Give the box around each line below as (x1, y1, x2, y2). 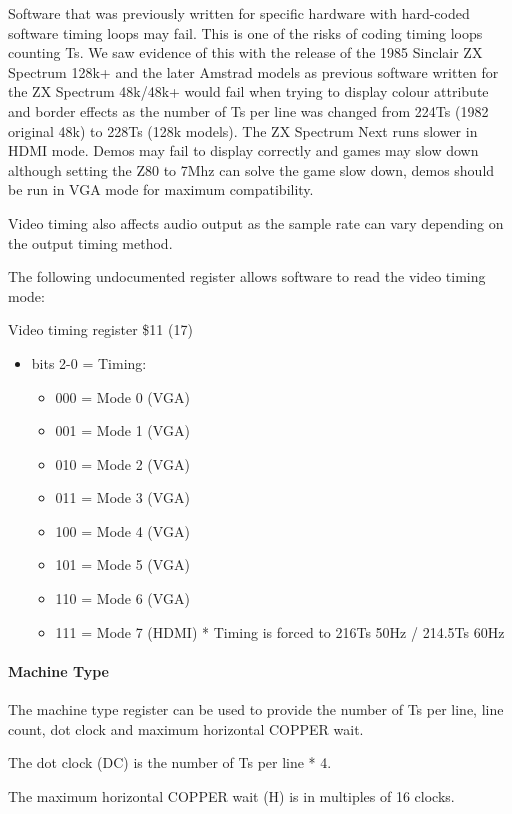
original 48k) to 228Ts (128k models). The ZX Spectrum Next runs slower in (8, 120, 478, 141)
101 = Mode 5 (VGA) (55, 554, 190, 575)
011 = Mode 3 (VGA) (55, 487, 190, 508)
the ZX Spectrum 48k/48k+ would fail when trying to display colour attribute (8, 81, 489, 102)
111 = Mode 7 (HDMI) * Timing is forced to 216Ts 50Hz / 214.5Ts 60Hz (55, 621, 505, 642)
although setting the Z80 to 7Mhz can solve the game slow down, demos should (8, 159, 495, 180)
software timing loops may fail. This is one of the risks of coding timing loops (8, 22, 483, 43)
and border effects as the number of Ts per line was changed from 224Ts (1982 (8, 100, 489, 121)
